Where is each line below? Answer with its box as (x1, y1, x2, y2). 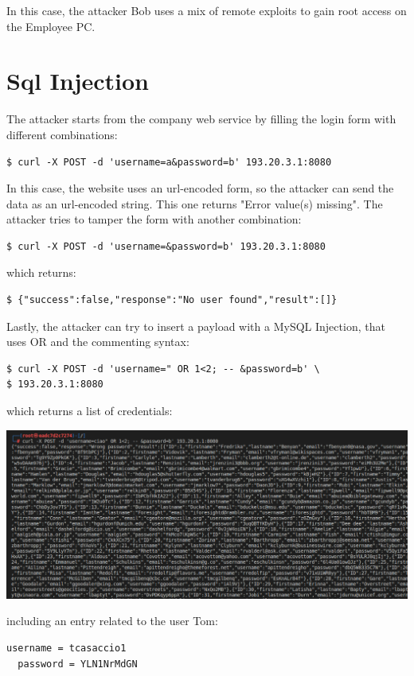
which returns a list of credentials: (6, 402, 173, 419)
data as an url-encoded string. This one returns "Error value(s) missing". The (6, 195, 383, 212)
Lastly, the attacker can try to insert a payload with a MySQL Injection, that (6, 317, 385, 334)
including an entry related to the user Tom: (6, 612, 218, 629)
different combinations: (6, 126, 118, 142)
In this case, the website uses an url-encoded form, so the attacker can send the (6, 180, 394, 196)
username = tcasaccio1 (6, 642, 127, 654)
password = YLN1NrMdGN (18, 658, 138, 670)
